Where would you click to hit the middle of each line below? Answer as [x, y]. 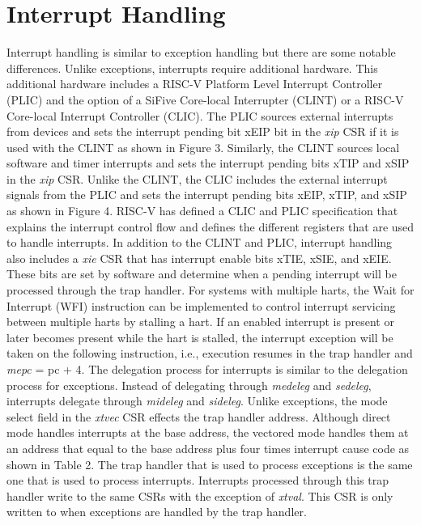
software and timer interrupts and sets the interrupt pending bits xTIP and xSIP [208, 163]
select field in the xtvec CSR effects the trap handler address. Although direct [199, 416]
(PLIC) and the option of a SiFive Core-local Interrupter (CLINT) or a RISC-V [205, 99]
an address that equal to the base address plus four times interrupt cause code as [208, 448]
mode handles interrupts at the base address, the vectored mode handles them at [208, 432]
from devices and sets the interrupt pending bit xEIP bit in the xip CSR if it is [203, 131]
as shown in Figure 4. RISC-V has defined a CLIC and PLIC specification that [202, 211]
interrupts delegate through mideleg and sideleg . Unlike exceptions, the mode [197, 401]
